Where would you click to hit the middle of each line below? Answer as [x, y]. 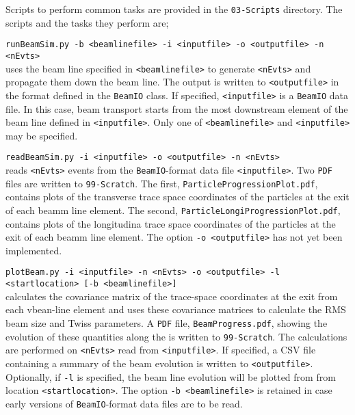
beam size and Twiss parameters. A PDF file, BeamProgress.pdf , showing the [167, 322]
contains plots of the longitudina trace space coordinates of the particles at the [171, 223]
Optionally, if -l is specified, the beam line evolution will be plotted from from [171, 376]
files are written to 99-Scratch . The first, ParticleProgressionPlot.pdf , [162, 183]
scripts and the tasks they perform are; [87, 22]
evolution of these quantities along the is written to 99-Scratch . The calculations [176, 336]
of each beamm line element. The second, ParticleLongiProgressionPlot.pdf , [173, 210]
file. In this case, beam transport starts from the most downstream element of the [177, 108]
